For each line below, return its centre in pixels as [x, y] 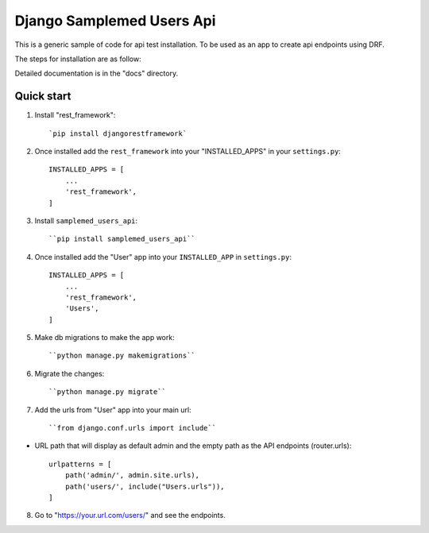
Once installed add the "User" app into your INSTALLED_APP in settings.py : [163, 257]
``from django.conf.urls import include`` [133, 428]
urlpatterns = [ [80, 464]
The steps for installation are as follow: [78, 59]
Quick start [43, 97]
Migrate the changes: [70, 373]
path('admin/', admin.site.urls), [132, 475]
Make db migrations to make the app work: [104, 338]
